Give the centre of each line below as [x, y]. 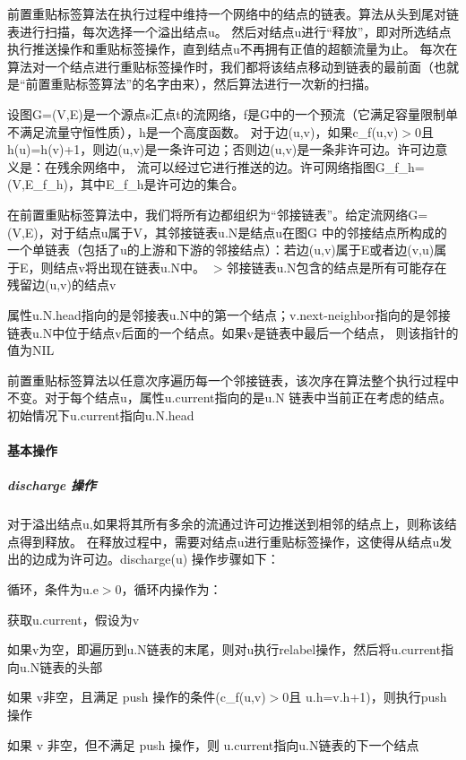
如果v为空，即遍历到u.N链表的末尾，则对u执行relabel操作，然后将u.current [224, 649]
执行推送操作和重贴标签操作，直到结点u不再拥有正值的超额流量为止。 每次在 [233, 49]
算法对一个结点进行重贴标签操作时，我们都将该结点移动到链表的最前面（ [220, 66]
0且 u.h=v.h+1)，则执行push [365, 697]
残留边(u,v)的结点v [62, 285]
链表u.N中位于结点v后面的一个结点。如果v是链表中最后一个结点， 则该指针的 [233, 332]
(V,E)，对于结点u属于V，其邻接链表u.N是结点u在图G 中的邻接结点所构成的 [227, 232]
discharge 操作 [52, 485]
